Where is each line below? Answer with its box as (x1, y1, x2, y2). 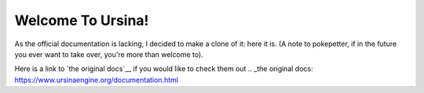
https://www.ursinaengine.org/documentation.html (14, 75, 178, 84)
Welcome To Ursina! (14, 12, 149, 29)
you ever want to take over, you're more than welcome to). (14, 49, 203, 59)
